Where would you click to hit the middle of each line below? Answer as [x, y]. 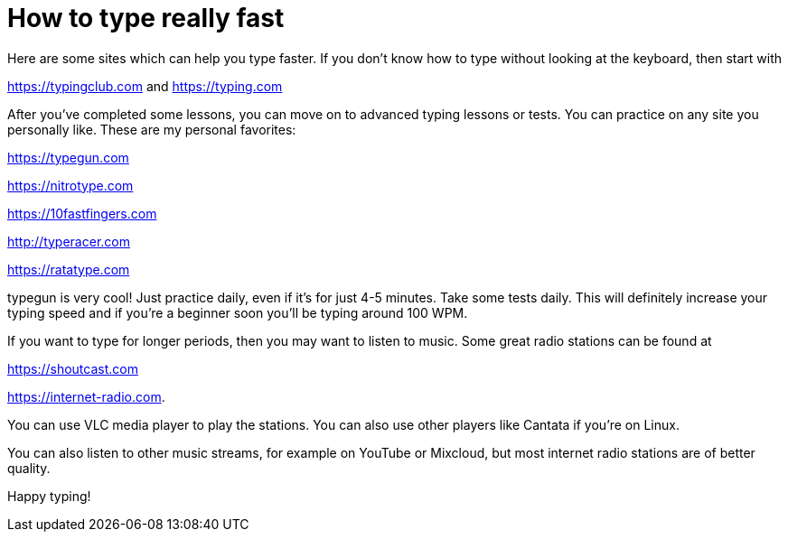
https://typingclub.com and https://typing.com [145, 86]
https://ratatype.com [69, 269]
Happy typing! [49, 496]
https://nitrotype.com [70, 185]
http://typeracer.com [69, 241]
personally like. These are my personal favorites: [152, 129]
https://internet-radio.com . [86, 396]
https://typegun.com [68, 157]
